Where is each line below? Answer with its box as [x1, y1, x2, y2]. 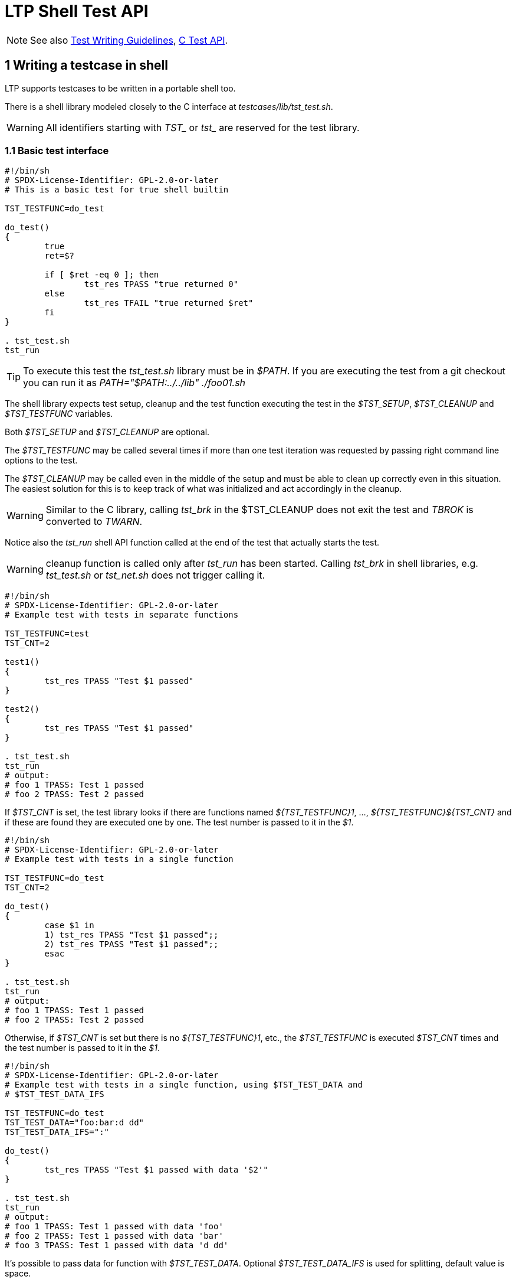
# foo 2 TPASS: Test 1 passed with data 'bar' [5, 1231, 224, 1241]
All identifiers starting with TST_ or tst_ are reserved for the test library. [45, 121, 360, 133]
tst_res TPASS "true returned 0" [84, 279, 239, 289]
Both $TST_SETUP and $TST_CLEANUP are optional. [5, 427, 210, 438]
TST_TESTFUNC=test [5, 629, 90, 639]
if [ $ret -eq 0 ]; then [44, 270, 159, 280]
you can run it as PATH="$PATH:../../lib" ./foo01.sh [23, 377, 246, 389]
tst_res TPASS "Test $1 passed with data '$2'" [44, 1165, 268, 1175]
